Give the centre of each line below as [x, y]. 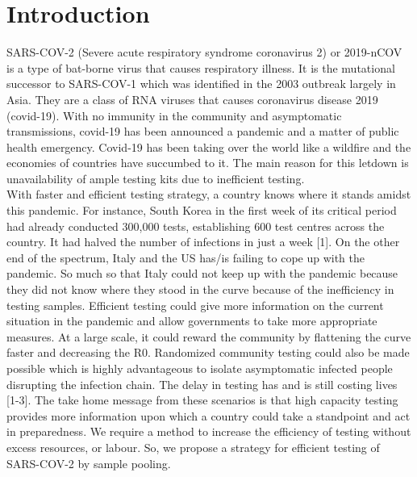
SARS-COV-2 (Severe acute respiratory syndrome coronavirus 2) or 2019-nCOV [204, 52]
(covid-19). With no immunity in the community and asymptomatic [174, 115]
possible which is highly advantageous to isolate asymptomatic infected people [200, 368]
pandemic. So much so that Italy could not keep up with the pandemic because [202, 273]
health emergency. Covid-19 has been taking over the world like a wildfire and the [209, 146]
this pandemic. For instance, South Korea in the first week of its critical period [202, 210]
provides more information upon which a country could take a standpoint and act [208, 415]
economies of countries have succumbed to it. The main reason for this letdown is [208, 163]
